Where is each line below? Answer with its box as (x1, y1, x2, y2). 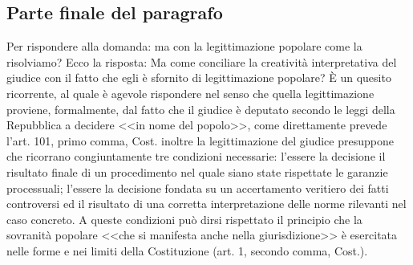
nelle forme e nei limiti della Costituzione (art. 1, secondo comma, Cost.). (6, 242, 368, 259)
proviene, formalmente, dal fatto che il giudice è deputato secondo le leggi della (6, 100, 395, 117)
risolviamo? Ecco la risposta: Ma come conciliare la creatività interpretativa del (6, 53, 397, 70)
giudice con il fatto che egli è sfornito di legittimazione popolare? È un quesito (6, 69, 391, 86)
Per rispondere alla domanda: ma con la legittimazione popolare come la (6, 38, 362, 55)
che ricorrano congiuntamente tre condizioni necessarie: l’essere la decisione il (6, 148, 386, 165)
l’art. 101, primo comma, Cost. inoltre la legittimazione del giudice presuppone (6, 132, 394, 149)
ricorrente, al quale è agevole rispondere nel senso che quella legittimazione (6, 84, 375, 101)
